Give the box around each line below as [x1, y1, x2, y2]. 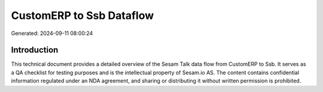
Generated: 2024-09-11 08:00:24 [11, 30, 93, 37]
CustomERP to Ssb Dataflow [11, 9, 154, 22]
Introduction [11, 45, 59, 55]
